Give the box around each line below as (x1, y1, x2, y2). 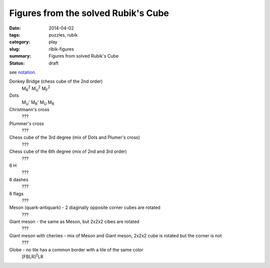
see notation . (9, 69, 36, 75)
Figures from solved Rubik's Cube (48, 53, 119, 59)
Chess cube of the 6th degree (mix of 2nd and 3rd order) (9, 148, 127, 155)
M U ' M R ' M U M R (21, 99, 54, 107)
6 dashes (9, 176, 28, 182)
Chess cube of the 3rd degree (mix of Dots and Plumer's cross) (9, 134, 140, 140)
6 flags (9, 190, 24, 196)
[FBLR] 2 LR (21, 253, 43, 260)
